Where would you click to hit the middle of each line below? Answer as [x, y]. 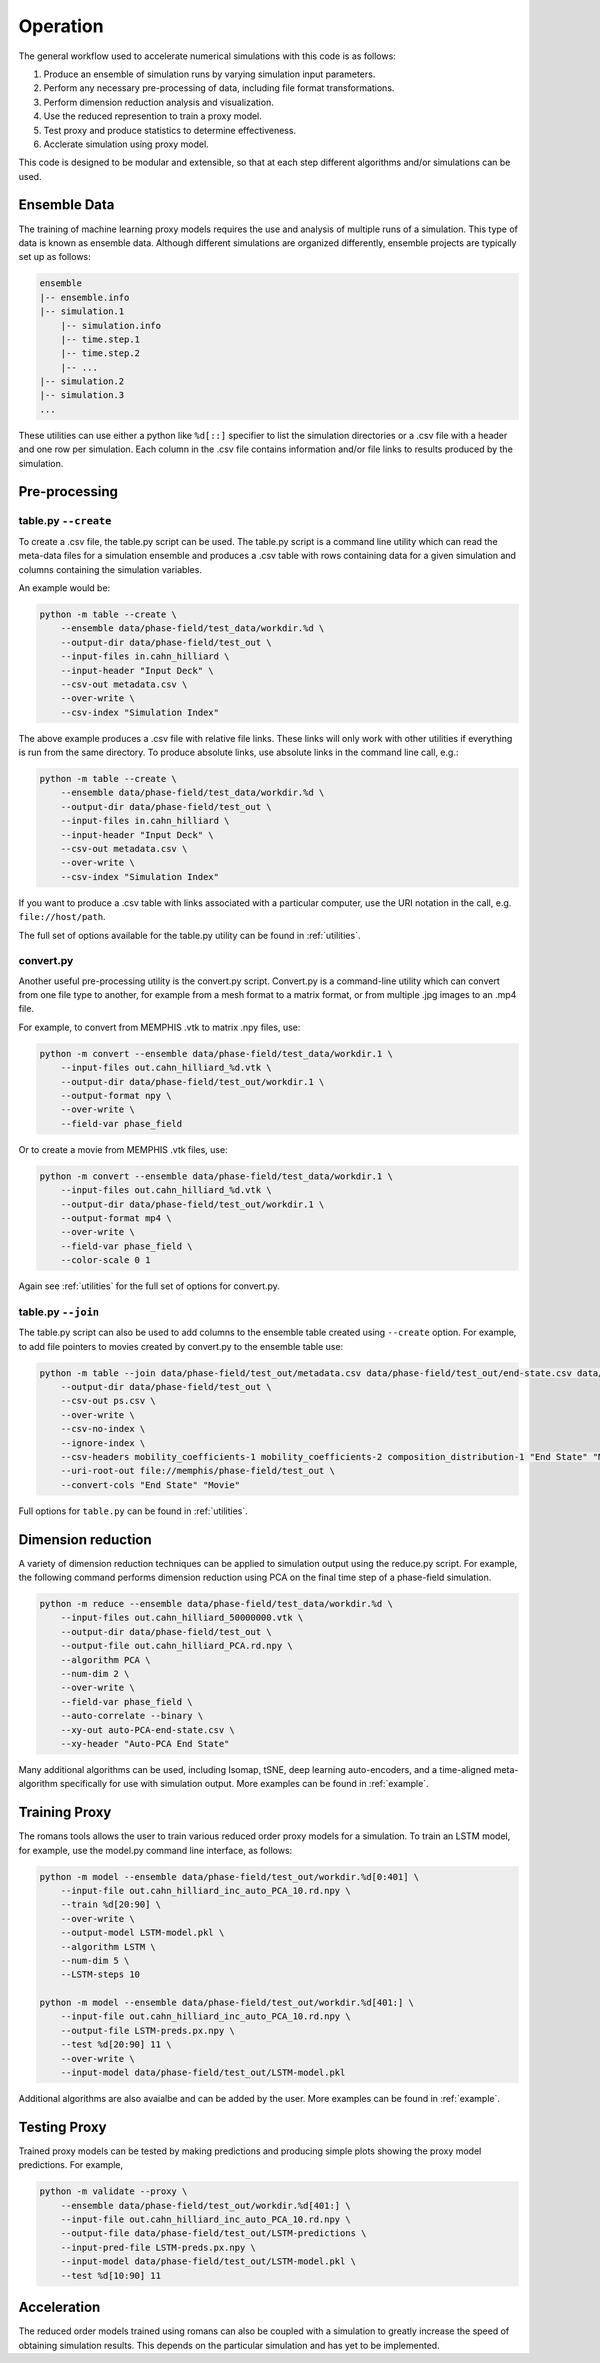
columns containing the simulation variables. [110, 569]
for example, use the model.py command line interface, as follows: [155, 1850]
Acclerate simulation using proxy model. [126, 144]
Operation [61, 26]
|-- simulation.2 [82, 381]
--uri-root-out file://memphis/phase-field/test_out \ [197, 1471]
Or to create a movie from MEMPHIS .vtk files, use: [123, 1149]
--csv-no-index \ [103, 1429]
